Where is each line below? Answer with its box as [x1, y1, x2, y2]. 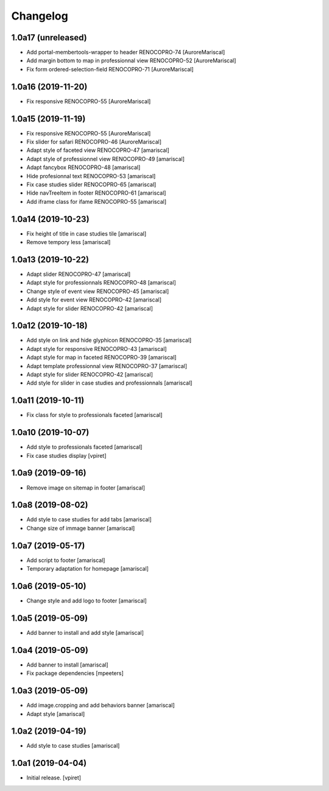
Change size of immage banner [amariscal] [26, 524, 135, 532]
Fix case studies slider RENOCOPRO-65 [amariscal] [26, 181, 157, 188]
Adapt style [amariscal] [26, 710, 85, 717]
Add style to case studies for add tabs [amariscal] [26, 516, 152, 523]
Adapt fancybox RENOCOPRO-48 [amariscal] [26, 164, 141, 171]
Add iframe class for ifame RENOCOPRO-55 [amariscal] [26, 198, 167, 205]
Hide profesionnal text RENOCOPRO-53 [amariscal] [26, 172, 156, 179]
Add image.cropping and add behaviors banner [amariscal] [26, 702, 175, 709]
